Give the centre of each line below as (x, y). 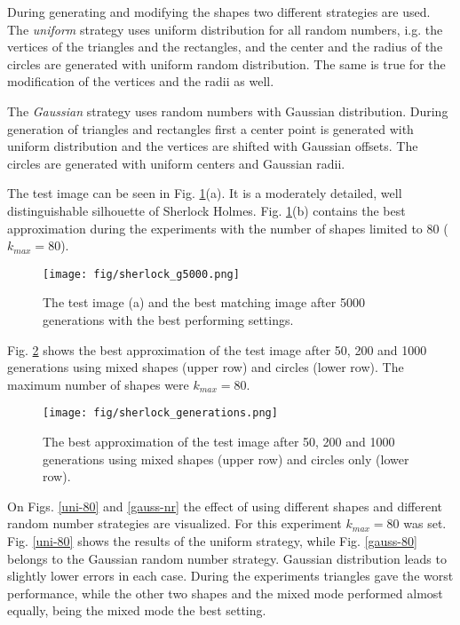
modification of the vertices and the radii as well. (141, 81)
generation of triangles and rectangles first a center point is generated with (210, 128)
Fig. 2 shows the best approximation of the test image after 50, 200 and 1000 (217, 349)
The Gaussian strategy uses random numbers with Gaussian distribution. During (228, 111)
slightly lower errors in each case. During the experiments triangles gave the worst (230, 576)
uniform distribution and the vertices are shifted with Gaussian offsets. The (213, 146)
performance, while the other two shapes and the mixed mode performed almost (225, 593)
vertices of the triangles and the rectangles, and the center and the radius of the (225, 47)
